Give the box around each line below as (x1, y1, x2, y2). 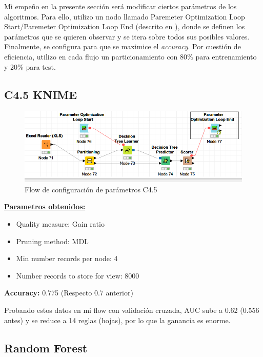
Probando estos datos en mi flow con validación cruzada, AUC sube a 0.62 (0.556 (4, 304, 259, 315)
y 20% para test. (4, 61, 56, 72)
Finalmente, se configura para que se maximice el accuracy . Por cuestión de (4, 41, 241, 52)
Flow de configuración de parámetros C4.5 (25, 184, 157, 194)
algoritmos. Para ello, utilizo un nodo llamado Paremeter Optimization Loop (4, 11, 245, 22)
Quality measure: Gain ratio (16, 219, 105, 229)
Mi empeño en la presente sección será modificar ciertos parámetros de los (4, 1, 237, 11)
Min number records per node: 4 (16, 253, 118, 264)
